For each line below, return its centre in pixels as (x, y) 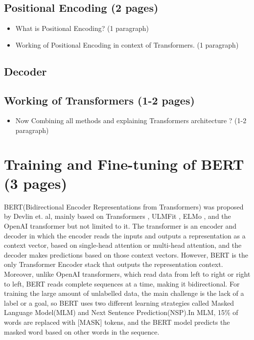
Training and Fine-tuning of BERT (124, 164)
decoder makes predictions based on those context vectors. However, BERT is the (126, 254)
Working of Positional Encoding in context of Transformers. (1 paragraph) (127, 44)
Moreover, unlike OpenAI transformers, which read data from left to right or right (127, 274)
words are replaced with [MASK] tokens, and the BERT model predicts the (117, 322)
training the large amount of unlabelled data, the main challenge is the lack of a (124, 293)
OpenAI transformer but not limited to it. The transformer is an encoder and (120, 226)
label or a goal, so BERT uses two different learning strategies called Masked (119, 302)
